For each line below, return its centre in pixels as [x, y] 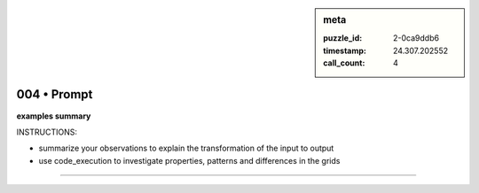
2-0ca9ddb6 [416, 38]
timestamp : [345, 50]
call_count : [344, 63]
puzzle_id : [343, 38]
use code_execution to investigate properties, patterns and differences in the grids [189, 160]
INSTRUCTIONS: [47, 132]
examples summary [54, 116]
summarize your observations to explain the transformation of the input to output [186, 148]
